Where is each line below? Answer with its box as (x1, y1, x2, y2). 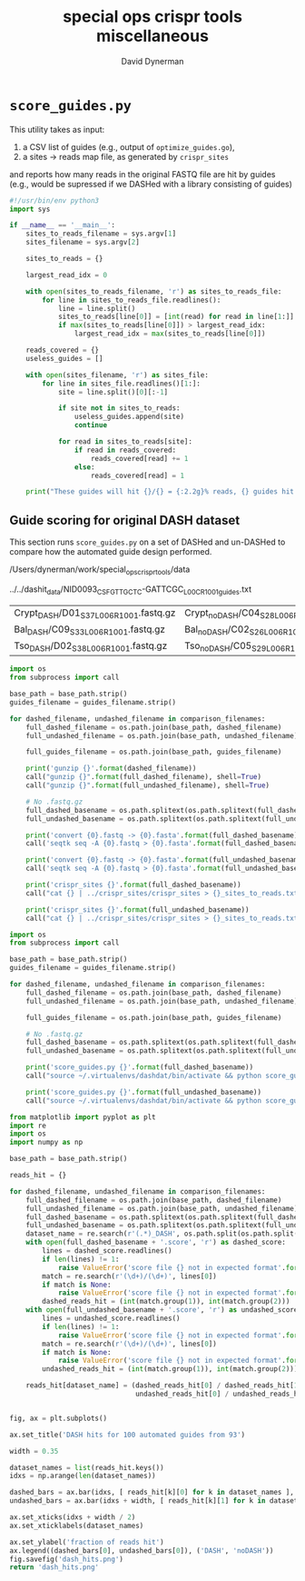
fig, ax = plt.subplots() (9, 1414, 107, 1423)
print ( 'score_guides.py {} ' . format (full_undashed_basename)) (25, 1087, 261, 1096)
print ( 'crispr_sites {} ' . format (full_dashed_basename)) (25, 880, 242, 890)
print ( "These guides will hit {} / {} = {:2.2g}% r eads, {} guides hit (25, 487, 295, 496)
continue (74, 421, 107, 430)
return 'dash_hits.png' (9, 1563, 100, 1572)
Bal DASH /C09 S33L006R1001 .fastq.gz (14, 623, 166, 637)
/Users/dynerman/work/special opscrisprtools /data (9, 564, 191, 576)
